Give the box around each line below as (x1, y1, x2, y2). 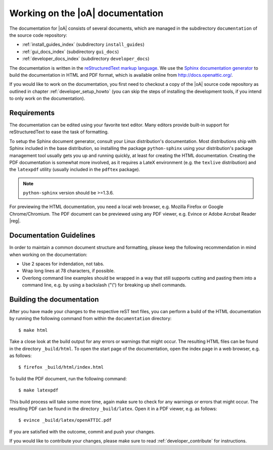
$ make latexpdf (18, 387, 59, 393)
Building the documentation (9, 295, 99, 304)
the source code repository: (9, 32, 68, 38)
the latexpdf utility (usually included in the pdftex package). (9, 167, 141, 173)
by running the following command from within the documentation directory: (9, 316, 172, 322)
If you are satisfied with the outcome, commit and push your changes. (9, 428, 155, 434)
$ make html (18, 327, 48, 333)
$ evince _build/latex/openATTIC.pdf (18, 417, 112, 423)
